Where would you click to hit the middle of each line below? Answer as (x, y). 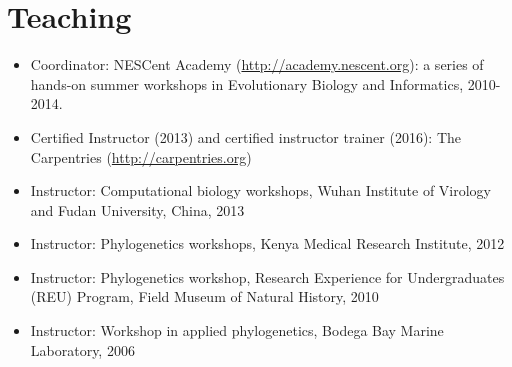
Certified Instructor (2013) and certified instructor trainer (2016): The (246, 136)
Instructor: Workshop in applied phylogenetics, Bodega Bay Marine (237, 330)
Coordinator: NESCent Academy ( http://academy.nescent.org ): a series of (257, 64)
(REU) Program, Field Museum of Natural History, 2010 (204, 296)
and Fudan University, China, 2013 (137, 209)
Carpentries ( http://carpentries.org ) (141, 156)
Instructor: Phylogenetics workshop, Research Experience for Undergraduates (267, 276)
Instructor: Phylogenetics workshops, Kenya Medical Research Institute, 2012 (267, 243)
